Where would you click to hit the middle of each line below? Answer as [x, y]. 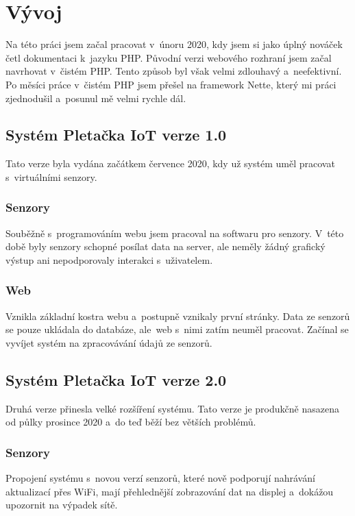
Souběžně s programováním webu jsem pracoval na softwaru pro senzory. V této [175, 233]
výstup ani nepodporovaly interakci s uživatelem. [109, 259]
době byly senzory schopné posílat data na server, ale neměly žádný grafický [166, 246]
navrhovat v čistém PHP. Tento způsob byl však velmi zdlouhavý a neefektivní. [174, 71]
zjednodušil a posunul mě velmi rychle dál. [96, 98]
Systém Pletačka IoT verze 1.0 [116, 135]
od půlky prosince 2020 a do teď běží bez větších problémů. [131, 422]
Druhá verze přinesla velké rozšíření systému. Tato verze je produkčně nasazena [172, 408]
